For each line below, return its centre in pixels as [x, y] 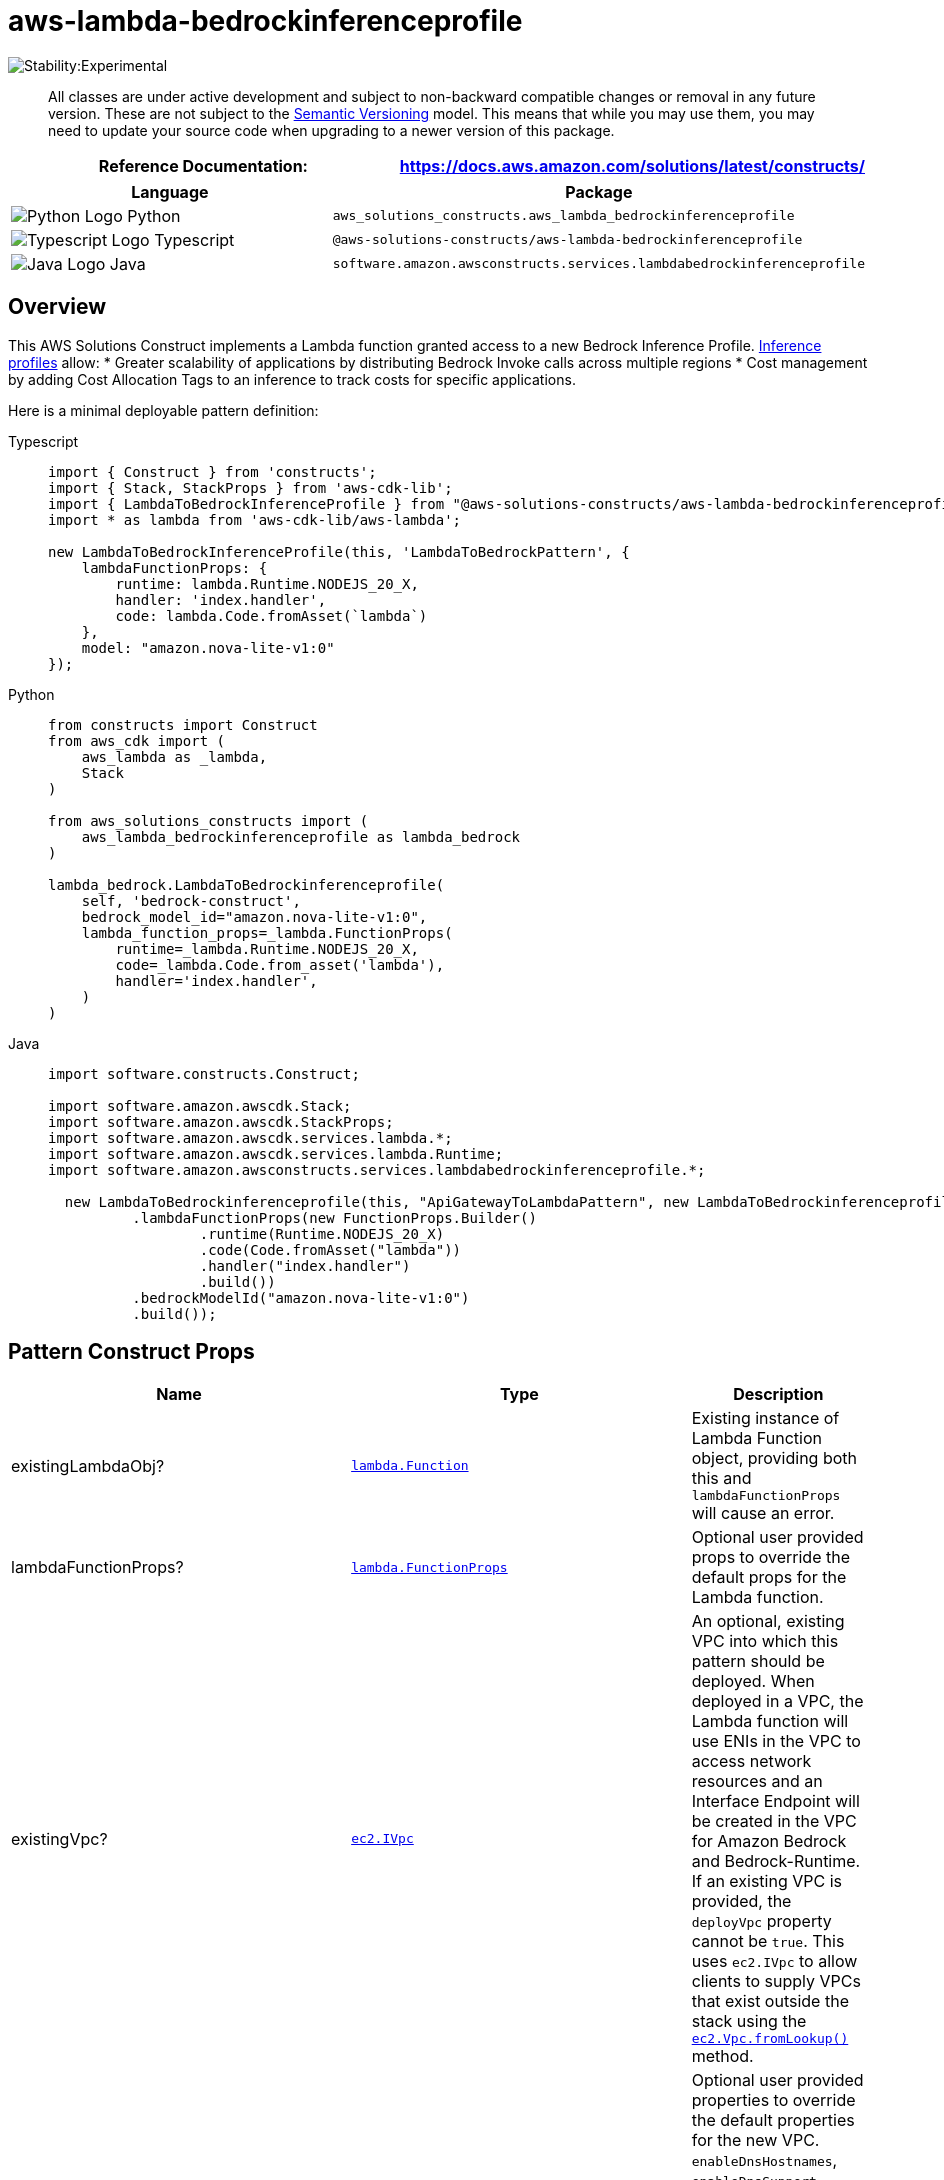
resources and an [757, 1781]
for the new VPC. [755, 2140]
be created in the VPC [774, 1821]
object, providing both [774, 1458]
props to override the [771, 1557]
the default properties [773, 2120]
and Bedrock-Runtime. [776, 1861]
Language [170, 191]
